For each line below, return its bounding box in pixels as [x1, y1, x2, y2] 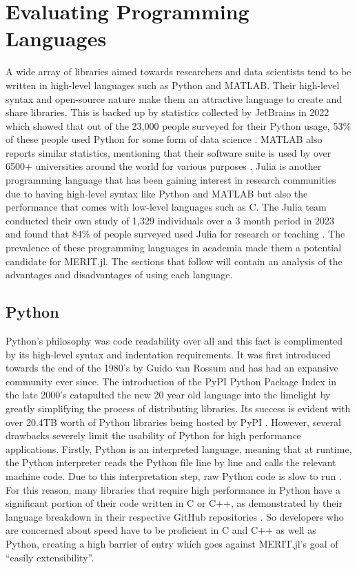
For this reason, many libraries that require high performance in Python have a [6, 482, 340, 496]
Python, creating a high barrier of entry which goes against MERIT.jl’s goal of [6, 536, 338, 550]
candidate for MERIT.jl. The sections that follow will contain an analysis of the [6, 253, 343, 268]
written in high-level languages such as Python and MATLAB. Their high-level [6, 77, 340, 92]
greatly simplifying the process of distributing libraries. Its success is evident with [6, 401, 351, 415]
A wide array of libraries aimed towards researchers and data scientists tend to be [6, 64, 351, 79]
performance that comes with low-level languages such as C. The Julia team [6, 200, 327, 214]
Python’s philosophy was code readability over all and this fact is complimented [6, 334, 343, 348]
